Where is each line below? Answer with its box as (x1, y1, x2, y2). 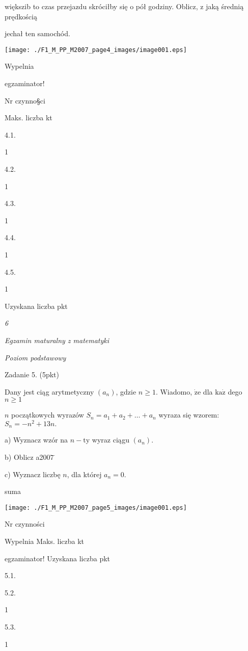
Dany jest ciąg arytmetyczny (5, 386, 94, 397)
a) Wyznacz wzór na (5, 434, 68, 445)
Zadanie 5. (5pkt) (5, 369, 59, 380)
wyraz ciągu (92, 434, 129, 445)
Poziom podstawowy (5, 352, 66, 362)
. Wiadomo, (155, 386, 192, 397)
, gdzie (116, 386, 136, 397)
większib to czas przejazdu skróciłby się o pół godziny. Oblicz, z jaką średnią (5, 1, 244, 11)
